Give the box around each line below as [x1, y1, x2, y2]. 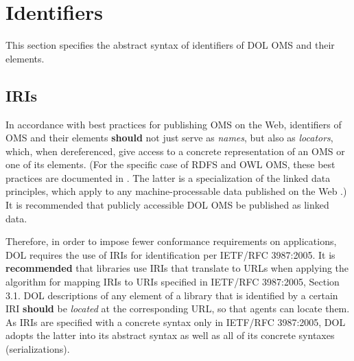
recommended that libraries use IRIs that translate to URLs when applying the [5, 261, 349, 275]
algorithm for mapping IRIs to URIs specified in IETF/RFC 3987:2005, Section [5, 275, 340, 289]
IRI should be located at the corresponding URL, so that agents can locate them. [5, 301, 350, 316]
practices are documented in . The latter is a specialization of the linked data [5, 170, 331, 185]
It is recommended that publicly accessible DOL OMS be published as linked [5, 198, 329, 212]
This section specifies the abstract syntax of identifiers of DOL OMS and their [5, 38, 335, 52]
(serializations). [5, 342, 70, 356]
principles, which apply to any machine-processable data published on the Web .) [5, 184, 347, 198]
